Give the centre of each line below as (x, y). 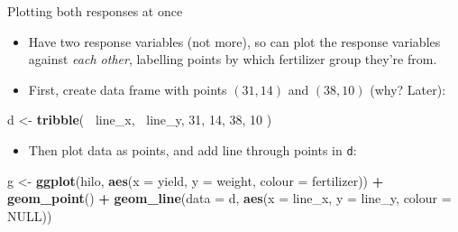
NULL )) (30, 215)
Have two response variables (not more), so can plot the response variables (234, 41)
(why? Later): (408, 89)
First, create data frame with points (128, 89)
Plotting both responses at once (95, 11)
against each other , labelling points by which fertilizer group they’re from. (233, 59)
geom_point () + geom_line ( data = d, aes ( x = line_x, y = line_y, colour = (229, 198)
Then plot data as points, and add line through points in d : (192, 149)
